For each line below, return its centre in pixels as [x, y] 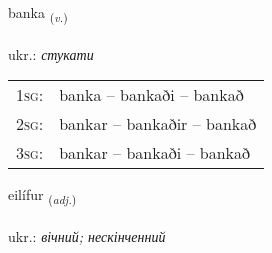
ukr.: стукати [51, 53]
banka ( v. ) [38, 13]
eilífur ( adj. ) [42, 196]
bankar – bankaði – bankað [154, 153]
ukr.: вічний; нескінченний [87, 236]
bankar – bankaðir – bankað [158, 124]
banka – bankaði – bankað [151, 95]
